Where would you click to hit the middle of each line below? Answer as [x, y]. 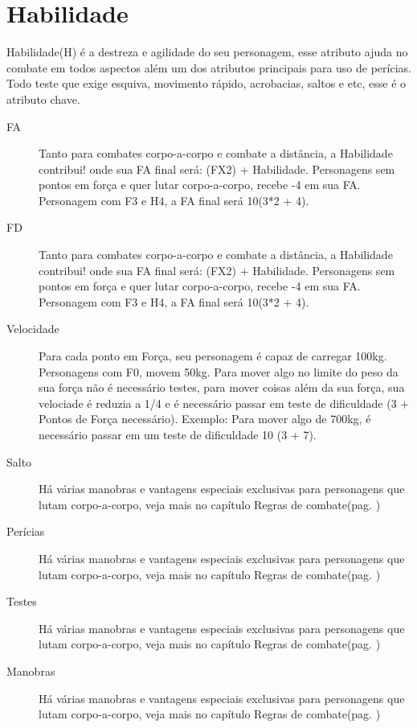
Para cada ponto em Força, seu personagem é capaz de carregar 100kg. [213, 356]
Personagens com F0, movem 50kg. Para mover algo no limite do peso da [219, 371]
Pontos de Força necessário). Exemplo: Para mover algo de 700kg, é [205, 419]
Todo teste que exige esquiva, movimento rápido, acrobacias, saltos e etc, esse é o [206, 83]
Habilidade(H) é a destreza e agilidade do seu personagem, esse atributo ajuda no [207, 52]
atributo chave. [43, 99]
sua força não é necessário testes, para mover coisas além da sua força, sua [222, 387]
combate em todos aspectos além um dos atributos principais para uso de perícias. [209, 67]
